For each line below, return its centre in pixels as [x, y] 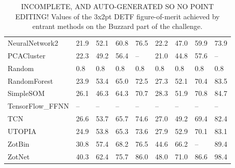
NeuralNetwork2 [33, 43]
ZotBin [19, 143]
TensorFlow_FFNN [38, 106]
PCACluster [27, 55]
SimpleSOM [26, 93]
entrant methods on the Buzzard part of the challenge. [117, 26]
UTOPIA [22, 131]
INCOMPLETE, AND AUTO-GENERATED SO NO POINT [118, 6]
